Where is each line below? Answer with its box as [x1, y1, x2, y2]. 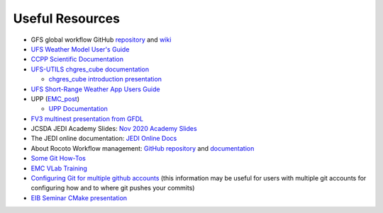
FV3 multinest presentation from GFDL [30, 114, 144, 123]
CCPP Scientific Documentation [30, 55, 124, 64]
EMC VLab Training [30, 163, 88, 173]
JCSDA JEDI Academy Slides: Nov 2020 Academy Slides [30, 125, 198, 133]
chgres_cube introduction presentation [48, 75, 162, 84]
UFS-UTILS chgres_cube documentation [30, 64, 150, 74]
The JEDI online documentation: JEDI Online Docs [30, 134, 177, 143]
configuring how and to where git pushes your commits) [30, 184, 195, 192]
